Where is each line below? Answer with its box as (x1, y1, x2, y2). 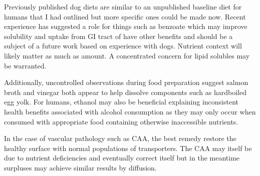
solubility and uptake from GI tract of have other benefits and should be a (4, 30, 233, 41)
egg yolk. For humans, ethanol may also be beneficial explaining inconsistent (4, 96, 239, 107)
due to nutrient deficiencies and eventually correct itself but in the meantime (4, 152, 240, 163)
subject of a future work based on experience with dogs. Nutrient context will (4, 40, 242, 51)
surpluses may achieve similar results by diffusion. (4, 162, 157, 172)
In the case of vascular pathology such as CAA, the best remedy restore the (4, 133, 236, 143)
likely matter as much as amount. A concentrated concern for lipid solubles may (4, 50, 250, 60)
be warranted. (4, 60, 47, 70)
